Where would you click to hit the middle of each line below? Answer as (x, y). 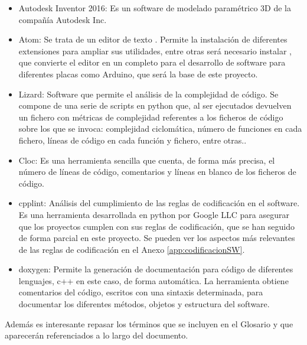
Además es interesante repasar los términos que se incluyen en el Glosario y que (149, 323)
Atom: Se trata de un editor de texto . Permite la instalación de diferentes (153, 39)
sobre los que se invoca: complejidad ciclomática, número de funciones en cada (160, 128)
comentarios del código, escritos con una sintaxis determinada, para (141, 292)
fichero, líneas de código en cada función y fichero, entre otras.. (133, 140)
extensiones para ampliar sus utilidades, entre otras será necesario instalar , (155, 51)
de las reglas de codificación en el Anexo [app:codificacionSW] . (132, 249)
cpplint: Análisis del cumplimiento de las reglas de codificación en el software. (159, 203)
